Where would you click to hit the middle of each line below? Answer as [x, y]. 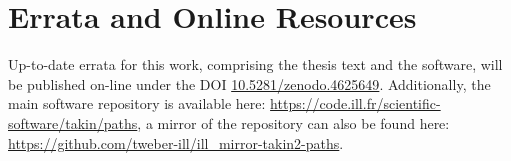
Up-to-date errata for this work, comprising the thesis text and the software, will [255, 64]
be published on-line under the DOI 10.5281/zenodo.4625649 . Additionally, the [249, 83]
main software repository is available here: [137, 103]
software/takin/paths [73, 122]
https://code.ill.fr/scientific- [355, 103]
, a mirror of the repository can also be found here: [293, 122]
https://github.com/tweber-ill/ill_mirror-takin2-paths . [176, 142]
